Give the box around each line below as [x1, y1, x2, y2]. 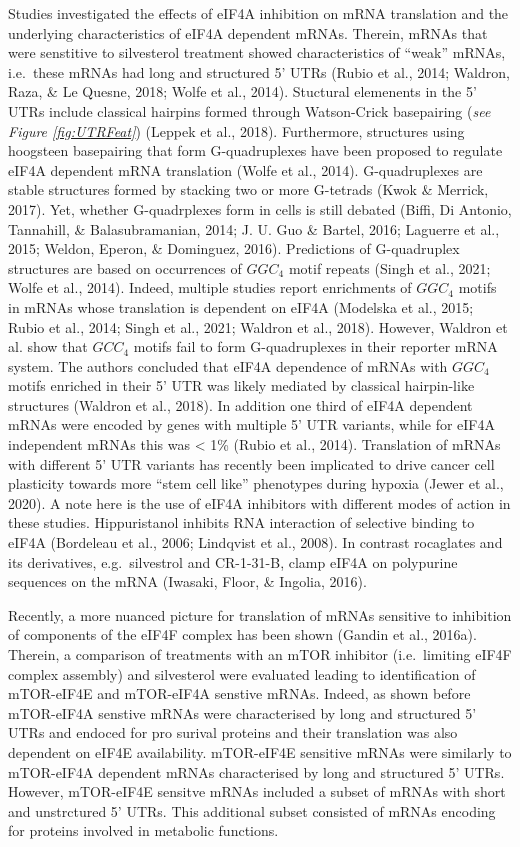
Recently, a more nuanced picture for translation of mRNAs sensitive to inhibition [8, 604, 512, 625]
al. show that [8, 336, 88, 357]
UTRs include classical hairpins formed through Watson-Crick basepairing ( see [8, 100, 491, 121]
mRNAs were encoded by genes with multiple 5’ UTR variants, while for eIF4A [8, 414, 495, 435]
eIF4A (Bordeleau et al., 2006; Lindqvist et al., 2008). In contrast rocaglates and [8, 532, 503, 553]
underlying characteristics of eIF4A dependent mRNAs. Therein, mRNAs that [8, 22, 488, 43]
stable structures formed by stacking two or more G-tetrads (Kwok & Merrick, [8, 179, 489, 200]
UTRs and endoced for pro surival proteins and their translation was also [8, 722, 458, 743]
